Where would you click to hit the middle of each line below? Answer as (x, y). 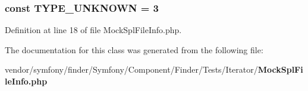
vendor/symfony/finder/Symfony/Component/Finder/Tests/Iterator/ (131, 69)
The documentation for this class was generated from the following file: (134, 49)
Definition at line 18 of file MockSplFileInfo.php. (93, 30)
